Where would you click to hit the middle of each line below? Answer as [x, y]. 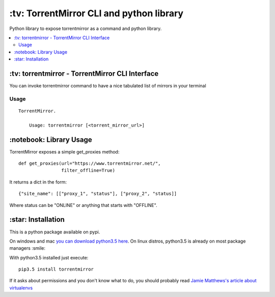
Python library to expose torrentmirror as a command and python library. [86, 28]
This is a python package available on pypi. [55, 232]
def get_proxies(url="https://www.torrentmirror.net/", [90, 164]
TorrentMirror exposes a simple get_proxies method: [64, 152]
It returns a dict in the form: [38, 182]
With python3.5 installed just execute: [49, 257]
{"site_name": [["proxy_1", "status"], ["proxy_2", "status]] [98, 194]
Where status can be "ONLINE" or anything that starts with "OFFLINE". [83, 205]
